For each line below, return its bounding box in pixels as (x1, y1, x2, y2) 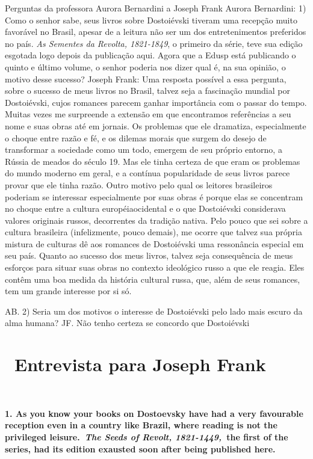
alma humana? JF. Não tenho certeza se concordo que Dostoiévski (5, 316, 250, 329)
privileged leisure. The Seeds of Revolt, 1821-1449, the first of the (5, 430, 288, 443)
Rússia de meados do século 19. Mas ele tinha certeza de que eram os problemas (5, 155, 300, 167)
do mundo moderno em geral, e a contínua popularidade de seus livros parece (5, 167, 290, 179)
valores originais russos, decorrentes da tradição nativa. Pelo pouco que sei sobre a (5, 214, 308, 226)
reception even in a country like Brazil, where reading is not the (5, 419, 277, 431)
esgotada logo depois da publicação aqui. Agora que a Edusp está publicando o (5, 49, 296, 61)
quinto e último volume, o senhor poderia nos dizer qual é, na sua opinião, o (5, 60, 286, 73)
